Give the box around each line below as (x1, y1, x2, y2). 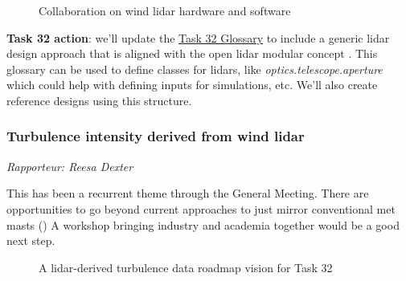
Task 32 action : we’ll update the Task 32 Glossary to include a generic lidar (6, 29, 390, 46)
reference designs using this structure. (6, 92, 192, 108)
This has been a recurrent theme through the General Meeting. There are (6, 185, 369, 202)
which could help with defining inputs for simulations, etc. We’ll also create (6, 76, 378, 93)
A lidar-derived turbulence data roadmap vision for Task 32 (39, 259, 333, 275)
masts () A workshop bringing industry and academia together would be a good (6, 216, 400, 233)
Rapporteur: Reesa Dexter (6, 157, 133, 174)
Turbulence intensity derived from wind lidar (6, 126, 305, 146)
